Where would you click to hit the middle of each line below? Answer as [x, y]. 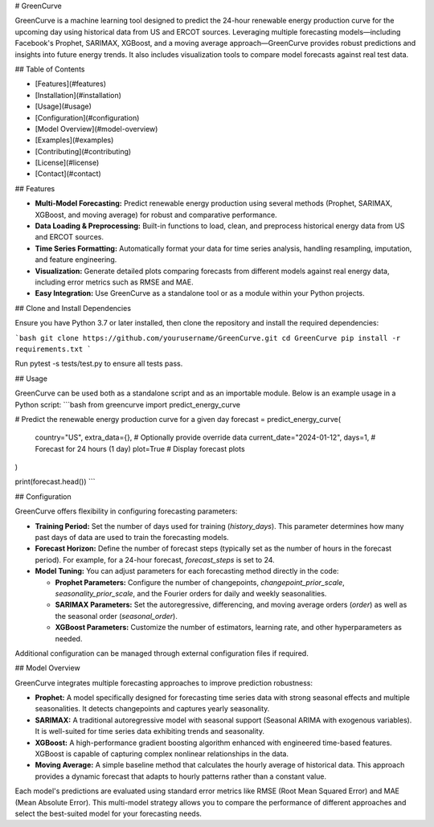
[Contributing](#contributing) [83, 151]
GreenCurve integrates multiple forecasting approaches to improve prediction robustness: [164, 682]
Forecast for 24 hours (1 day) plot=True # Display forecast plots [140, 448]
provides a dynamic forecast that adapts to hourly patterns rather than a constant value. [181, 776]
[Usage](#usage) [63, 106]
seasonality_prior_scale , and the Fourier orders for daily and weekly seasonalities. [191, 593]
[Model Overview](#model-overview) [96, 129]
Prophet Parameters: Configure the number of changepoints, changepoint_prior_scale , [200, 582]
